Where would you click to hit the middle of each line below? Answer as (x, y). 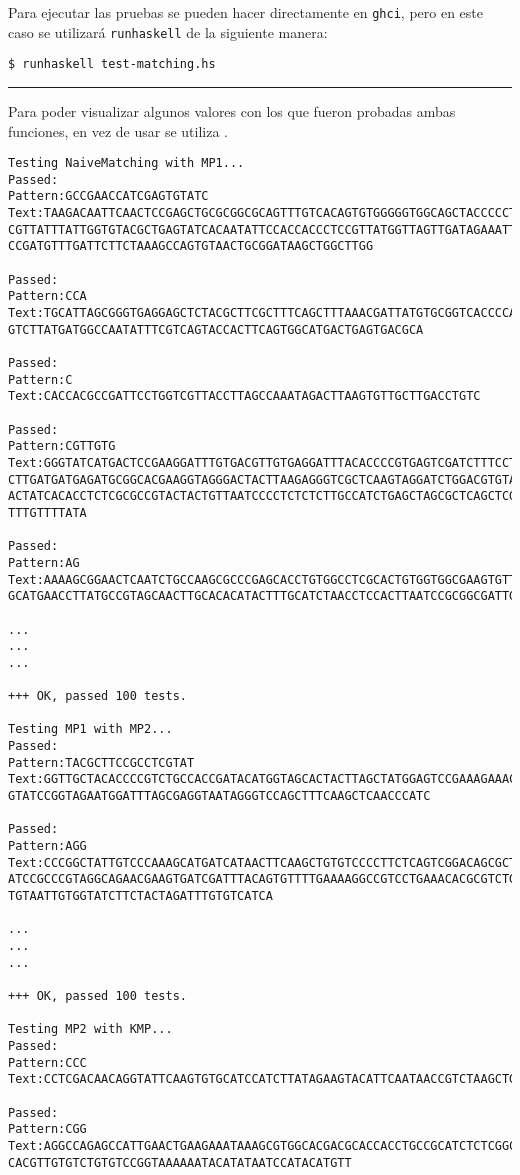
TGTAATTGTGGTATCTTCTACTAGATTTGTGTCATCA (140, 896)
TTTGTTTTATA (47, 512)
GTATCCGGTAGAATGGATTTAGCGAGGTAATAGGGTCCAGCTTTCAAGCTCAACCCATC (219, 796)
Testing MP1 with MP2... (90, 729)
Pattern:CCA (47, 296)
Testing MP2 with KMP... (90, 1029)
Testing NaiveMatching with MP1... (126, 163)
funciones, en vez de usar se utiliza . (118, 130)
